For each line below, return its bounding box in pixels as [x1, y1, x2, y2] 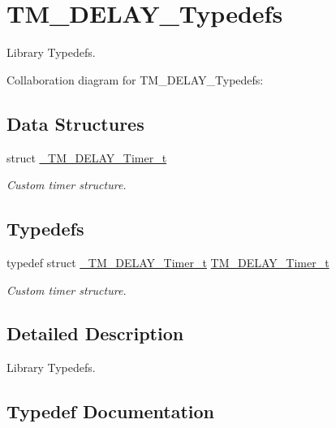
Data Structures [6, 110, 144, 136]
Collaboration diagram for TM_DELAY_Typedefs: [6, 71, 264, 88]
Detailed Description [6, 321, 184, 346]
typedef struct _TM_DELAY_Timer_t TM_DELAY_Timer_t [6, 253, 330, 270]
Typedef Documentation [6, 399, 214, 424]
